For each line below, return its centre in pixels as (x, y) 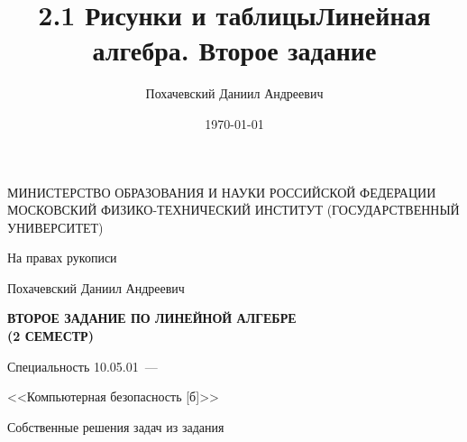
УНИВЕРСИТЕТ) (55, 227)
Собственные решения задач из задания (116, 426)
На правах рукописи (62, 258)
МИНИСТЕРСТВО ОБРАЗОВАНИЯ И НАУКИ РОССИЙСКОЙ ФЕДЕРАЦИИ (222, 192)
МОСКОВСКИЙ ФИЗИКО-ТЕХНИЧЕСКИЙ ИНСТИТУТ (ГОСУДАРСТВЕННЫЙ (233, 210)
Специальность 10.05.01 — (82, 366)
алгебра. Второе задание (234, 50)
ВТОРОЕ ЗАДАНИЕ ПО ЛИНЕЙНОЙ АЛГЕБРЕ (152, 318)
